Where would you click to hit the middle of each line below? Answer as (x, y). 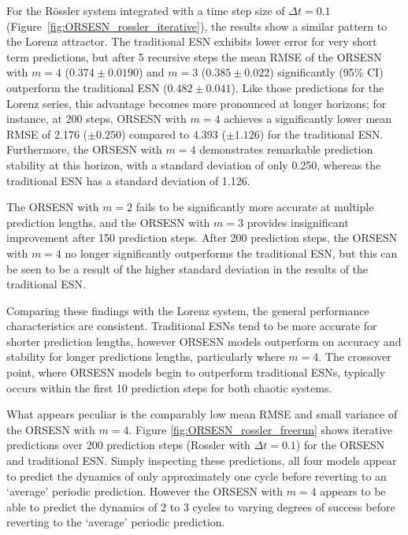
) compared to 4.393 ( (173, 134)
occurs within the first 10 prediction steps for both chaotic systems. (169, 387)
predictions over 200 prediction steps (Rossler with (128, 445)
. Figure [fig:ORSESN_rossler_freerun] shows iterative (261, 429)
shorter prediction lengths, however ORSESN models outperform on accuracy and (204, 341)
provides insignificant (298, 222)
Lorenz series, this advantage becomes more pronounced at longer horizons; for (197, 103)
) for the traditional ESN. (321, 134)
